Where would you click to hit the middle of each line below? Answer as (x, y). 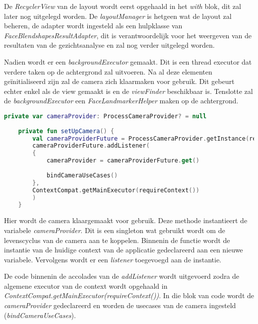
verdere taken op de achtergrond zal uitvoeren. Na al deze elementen (108, 71)
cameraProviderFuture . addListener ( (91, 146)
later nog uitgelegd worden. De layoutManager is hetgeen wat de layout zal (118, 16)
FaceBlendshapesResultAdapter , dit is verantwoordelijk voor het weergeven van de (128, 35)
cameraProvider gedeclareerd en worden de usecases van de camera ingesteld (120, 305)
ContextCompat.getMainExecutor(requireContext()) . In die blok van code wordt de (129, 295)
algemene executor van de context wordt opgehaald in (86, 285)
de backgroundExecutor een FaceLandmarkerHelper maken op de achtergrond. (121, 101)
